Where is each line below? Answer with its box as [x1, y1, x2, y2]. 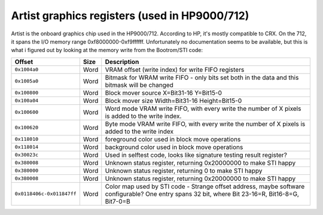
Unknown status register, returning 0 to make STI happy [105, 166, 263, 175]
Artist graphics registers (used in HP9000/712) [11, 9, 249, 22]
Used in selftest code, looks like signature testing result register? [105, 150, 287, 159]
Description [105, 57, 139, 66]
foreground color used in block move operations [105, 135, 241, 143]
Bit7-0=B [105, 197, 131, 205]
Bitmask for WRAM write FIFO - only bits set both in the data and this [105, 73, 299, 81]
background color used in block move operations [105, 143, 243, 151]
